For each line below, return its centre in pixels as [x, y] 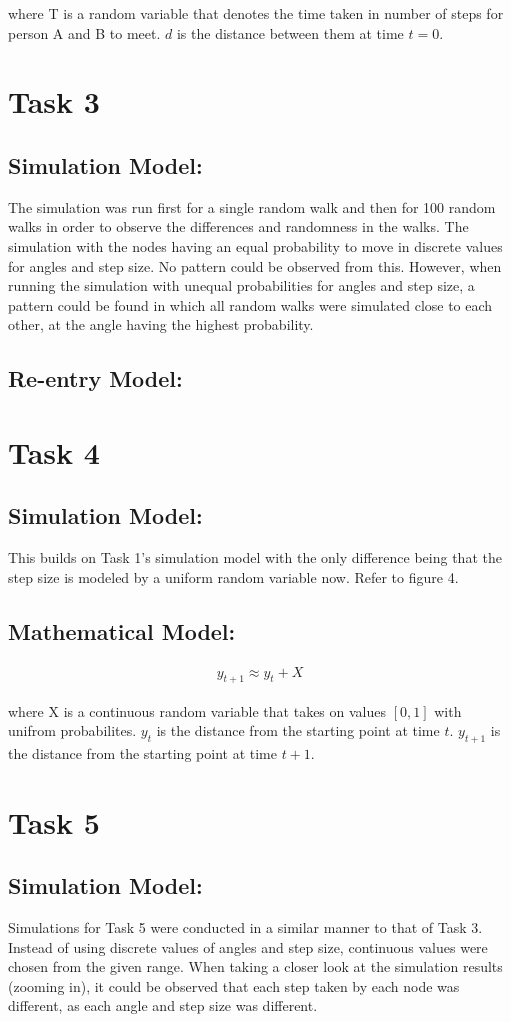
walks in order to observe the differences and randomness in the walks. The [238, 226]
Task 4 [54, 451]
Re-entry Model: [95, 378]
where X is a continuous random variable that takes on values [197, 710]
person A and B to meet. [84, 32]
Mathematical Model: [122, 630]
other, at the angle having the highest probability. [161, 324]
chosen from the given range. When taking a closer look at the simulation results [255, 966]
